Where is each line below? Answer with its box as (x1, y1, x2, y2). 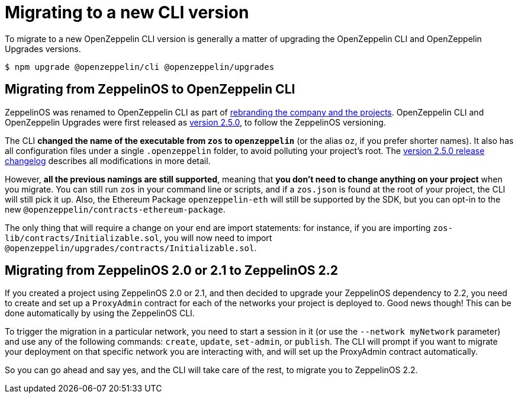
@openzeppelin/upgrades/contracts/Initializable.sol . (5, 242, 257, 253)
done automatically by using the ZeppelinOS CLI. (5, 308, 195, 319)
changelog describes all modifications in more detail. (5, 155, 211, 166)
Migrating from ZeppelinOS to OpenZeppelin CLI (5, 82, 295, 97)
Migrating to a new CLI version (5, 2, 249, 23)
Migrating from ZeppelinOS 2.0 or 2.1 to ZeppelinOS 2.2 (5, 263, 339, 278)
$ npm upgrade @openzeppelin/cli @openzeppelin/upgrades (5, 62, 275, 72)
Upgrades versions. (5, 43, 81, 54)
